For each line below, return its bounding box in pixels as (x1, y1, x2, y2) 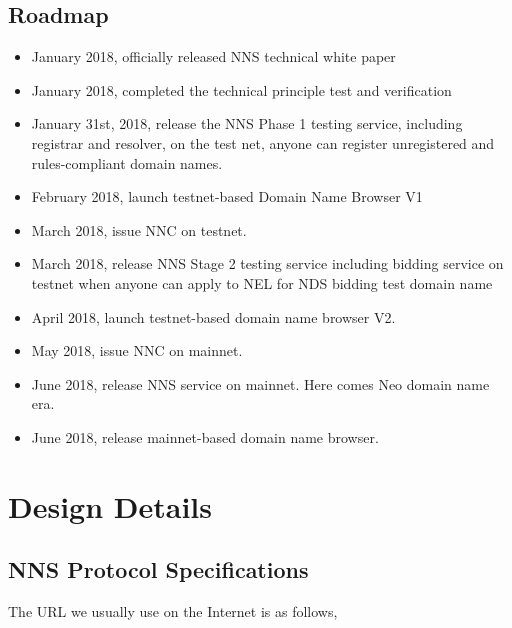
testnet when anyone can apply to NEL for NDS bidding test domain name (31, 272, 493, 293)
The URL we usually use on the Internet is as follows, (8, 601, 338, 622)
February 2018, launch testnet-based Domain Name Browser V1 (31, 186, 423, 207)
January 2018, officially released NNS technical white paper (31, 46, 396, 67)
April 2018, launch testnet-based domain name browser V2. (31, 306, 396, 327)
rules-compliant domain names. (31, 152, 223, 173)
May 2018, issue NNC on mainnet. (31, 340, 243, 361)
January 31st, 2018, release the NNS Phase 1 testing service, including (31, 113, 463, 134)
